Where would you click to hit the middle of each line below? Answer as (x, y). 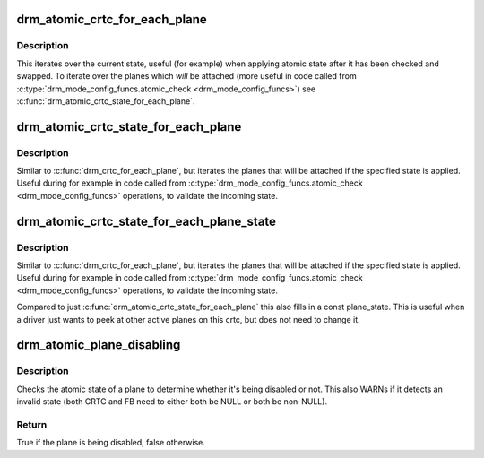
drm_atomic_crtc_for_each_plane (112, 19)
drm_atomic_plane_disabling (99, 345)
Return (32, 424)
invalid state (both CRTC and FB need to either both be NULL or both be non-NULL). (172, 402)
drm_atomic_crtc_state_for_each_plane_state (147, 221)
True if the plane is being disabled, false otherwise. (111, 443)
